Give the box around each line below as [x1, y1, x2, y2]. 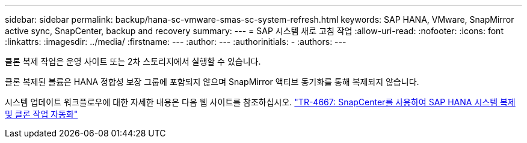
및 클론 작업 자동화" [5, 109, 78, 119]
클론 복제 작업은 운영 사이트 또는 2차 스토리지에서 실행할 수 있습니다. [5, 56, 261, 66]
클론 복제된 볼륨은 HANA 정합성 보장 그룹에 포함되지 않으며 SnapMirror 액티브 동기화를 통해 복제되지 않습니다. [5, 77, 419, 87]
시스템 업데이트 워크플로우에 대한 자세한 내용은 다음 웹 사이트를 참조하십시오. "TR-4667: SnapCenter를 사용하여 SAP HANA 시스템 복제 [5, 97, 516, 107]
